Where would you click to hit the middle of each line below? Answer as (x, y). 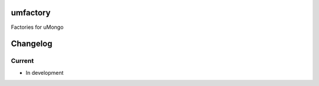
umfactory (31, 13)
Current (22, 61)
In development (45, 72)
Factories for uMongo (37, 27)
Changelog (32, 44)
